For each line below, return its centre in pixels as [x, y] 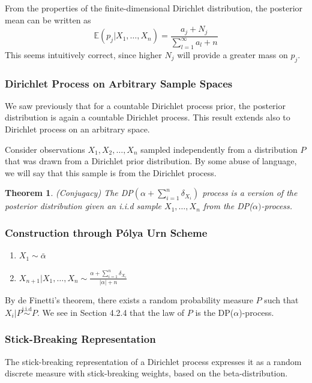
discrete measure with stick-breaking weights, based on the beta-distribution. [146, 373]
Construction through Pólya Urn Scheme [106, 232]
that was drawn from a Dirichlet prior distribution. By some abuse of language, [151, 161]
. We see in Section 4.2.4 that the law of [111, 312]
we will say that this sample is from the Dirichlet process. [111, 172]
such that [281, 299]
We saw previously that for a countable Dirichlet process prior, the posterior [145, 105]
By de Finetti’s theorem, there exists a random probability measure [129, 299]
